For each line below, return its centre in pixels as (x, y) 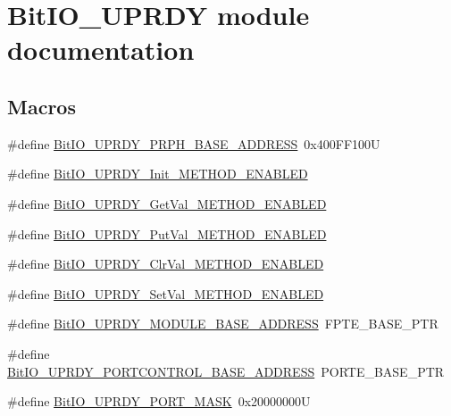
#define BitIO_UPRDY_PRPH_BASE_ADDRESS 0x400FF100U (194, 143)
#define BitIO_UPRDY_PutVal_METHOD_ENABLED (167, 233)
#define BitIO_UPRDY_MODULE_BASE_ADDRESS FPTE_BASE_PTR (223, 324)
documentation (101, 50)
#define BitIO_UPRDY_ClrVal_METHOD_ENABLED (166, 264)
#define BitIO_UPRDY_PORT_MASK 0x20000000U (159, 401)
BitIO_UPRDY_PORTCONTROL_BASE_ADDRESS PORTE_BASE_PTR (226, 371)
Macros (42, 106)
